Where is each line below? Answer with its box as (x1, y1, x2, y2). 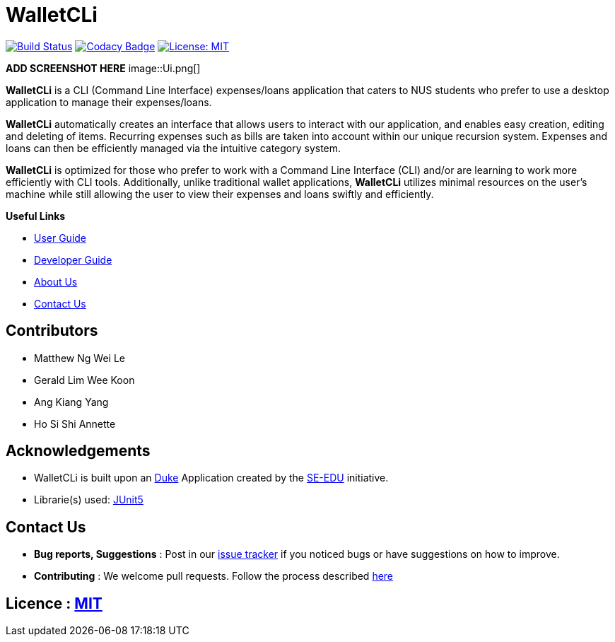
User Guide (34, 231, 87, 244)
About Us (34, 275, 78, 288)
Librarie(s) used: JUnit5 (34, 494, 143, 506)
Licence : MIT (6, 594, 102, 612)
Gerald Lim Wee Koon (34, 373, 135, 386)
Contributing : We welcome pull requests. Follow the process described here (34, 570, 394, 583)
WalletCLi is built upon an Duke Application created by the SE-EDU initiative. (34, 472, 389, 484)
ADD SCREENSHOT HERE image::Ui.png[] (6, 62, 201, 74)
